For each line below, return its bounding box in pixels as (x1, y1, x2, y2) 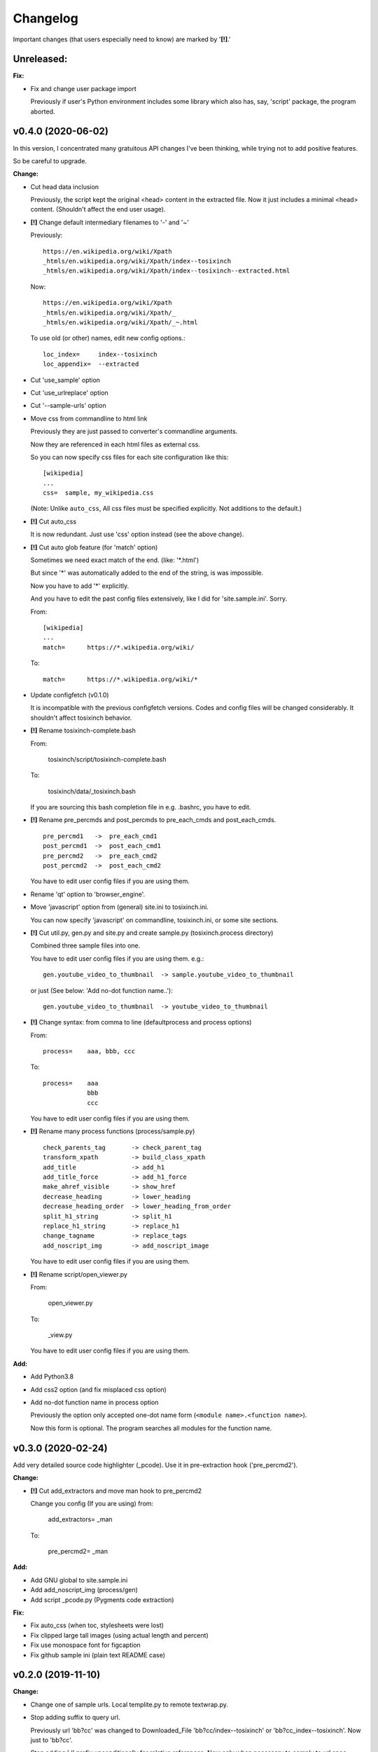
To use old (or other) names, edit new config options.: (30, 334, 185, 343)
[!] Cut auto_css (30, 517, 77, 526)
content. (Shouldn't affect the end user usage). (30, 205, 166, 214)
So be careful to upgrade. (13, 156, 87, 165)
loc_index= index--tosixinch (43, 350, 157, 358)
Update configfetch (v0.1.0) (30, 690, 109, 699)
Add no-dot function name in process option (30, 1398, 159, 1407)
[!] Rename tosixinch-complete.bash (30, 726, 136, 735)
